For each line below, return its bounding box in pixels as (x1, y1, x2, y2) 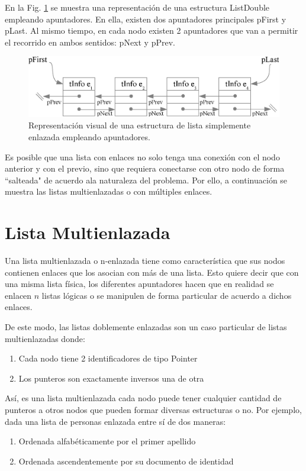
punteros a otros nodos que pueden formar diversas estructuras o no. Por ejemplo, (5, 403, 302, 415)
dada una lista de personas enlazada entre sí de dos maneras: (5, 415, 226, 427)
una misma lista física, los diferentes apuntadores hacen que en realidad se (5, 278, 274, 290)
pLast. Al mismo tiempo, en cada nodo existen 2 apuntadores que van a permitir (5, 24, 298, 37)
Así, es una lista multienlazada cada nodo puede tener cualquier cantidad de (5, 392, 282, 404)
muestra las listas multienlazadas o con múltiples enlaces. (5, 185, 212, 198)
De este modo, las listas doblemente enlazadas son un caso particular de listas (5, 320, 287, 333)
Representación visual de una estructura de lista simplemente (28, 119, 251, 131)
